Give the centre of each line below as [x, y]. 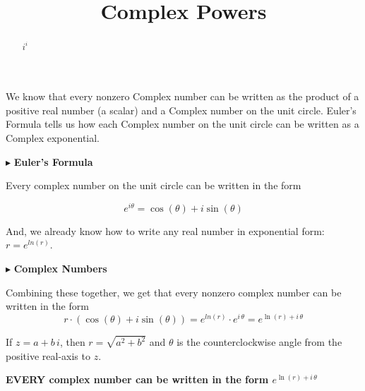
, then [72, 342]
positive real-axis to [48, 355]
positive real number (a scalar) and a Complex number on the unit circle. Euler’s [181, 110]
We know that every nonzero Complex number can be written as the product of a [182, 96]
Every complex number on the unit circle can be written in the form [154, 185]
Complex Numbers [60, 269]
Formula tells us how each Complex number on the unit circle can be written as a [182, 124]
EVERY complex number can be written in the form [137, 379]
